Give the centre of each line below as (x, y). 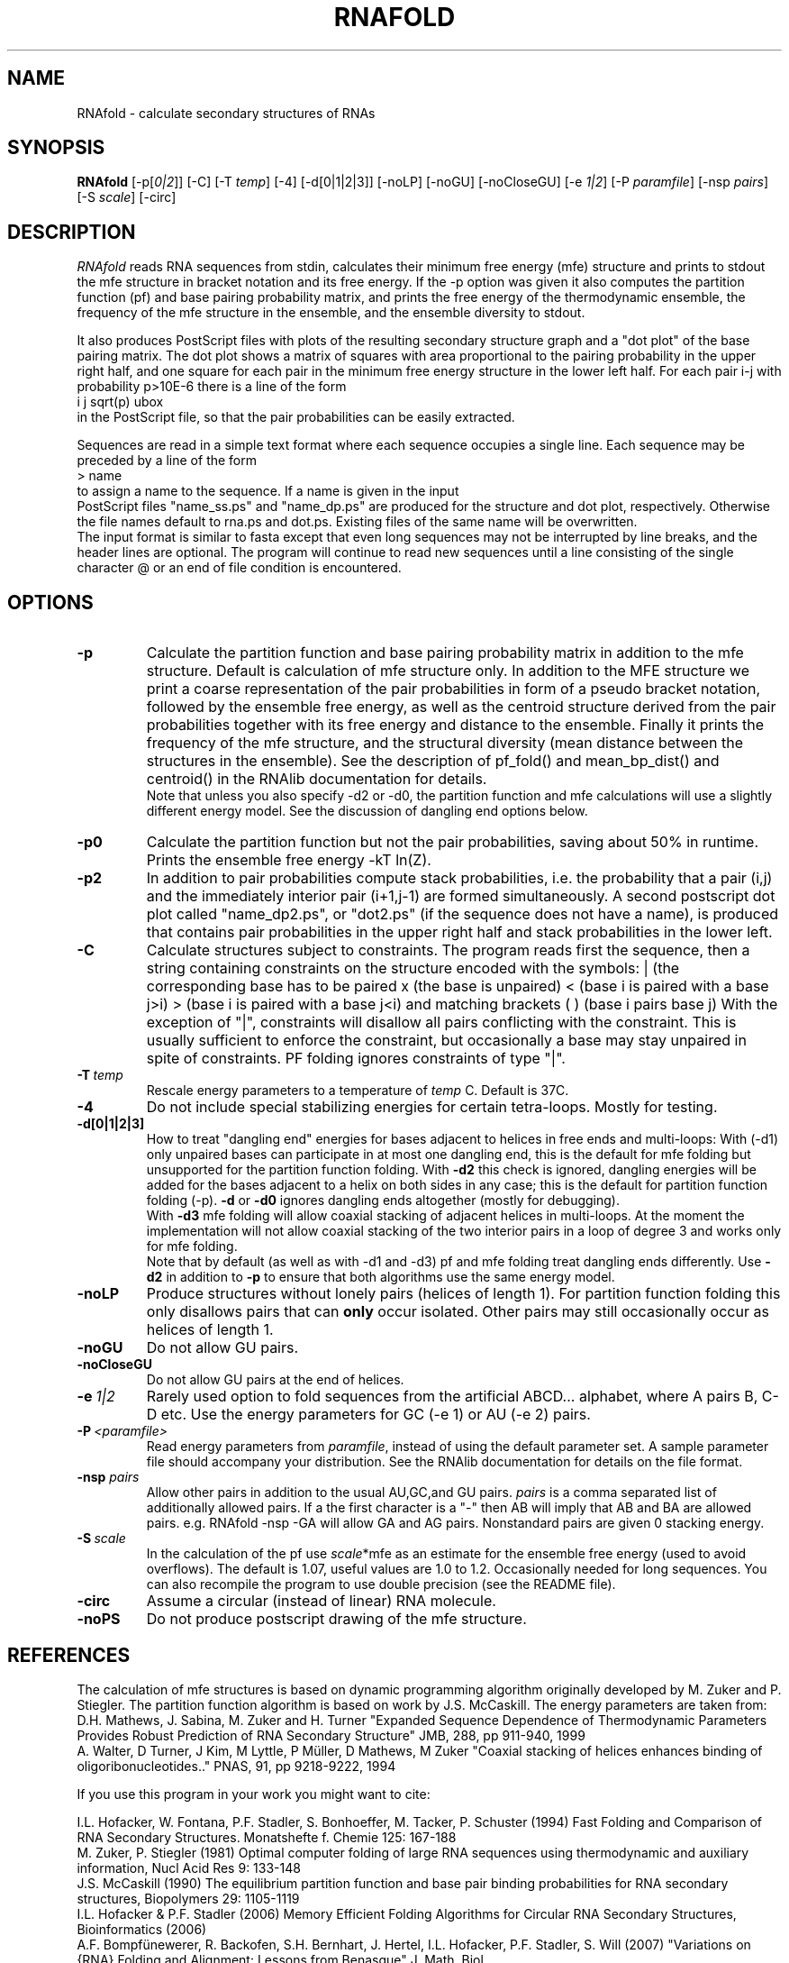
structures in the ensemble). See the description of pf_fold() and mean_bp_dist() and (433, 761)
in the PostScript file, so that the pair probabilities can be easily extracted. (296, 417)
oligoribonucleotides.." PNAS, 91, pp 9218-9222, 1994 (236, 1766)
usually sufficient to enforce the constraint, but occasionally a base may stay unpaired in (446, 1041)
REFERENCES (69, 1655)
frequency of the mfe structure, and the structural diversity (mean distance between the (445, 743)
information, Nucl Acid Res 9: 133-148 (189, 1867)
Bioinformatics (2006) (142, 1929)
